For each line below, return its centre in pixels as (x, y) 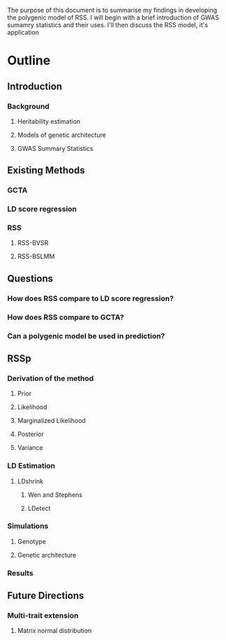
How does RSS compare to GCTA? (66, 317)
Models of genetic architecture (62, 135)
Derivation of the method (51, 378)
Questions (30, 278)
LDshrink (30, 481)
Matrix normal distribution (54, 631)
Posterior (30, 434)
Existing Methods (46, 170)
